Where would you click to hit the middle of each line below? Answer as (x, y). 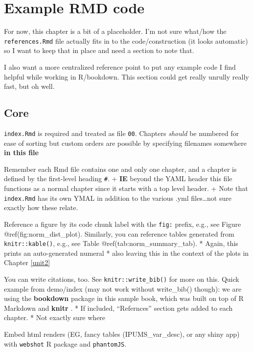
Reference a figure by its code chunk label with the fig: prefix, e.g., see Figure (123, 224)
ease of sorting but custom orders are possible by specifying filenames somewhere (125, 143)
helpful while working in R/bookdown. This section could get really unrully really (126, 76)
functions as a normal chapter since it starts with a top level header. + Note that (126, 188)
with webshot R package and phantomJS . (65, 343)
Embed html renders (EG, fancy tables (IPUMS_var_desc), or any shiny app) (122, 334)
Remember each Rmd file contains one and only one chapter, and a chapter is (120, 169)
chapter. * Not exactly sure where (55, 317)
